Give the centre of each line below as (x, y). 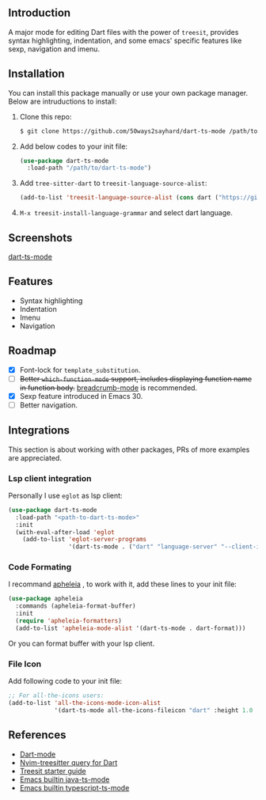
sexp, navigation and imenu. (54, 49)
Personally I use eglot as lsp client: (65, 495)
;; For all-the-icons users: (56, 696)
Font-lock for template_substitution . (80, 370)
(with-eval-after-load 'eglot (65, 532)
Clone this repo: (46, 116)
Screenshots (40, 238)
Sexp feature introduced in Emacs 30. (81, 396)
